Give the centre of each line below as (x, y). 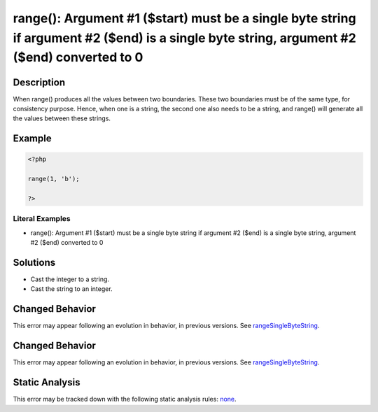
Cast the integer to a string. (70, 279)
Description (39, 82)
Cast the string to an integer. (71, 289)
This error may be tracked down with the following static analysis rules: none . (125, 399)
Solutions (34, 262)
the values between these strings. (62, 118)
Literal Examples (42, 219)
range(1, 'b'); (54, 179)
